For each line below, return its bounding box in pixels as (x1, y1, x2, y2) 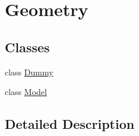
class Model (5, 86, 47, 98)
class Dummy (5, 65, 53, 78)
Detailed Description (5, 115, 135, 133)
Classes (5, 37, 50, 56)
